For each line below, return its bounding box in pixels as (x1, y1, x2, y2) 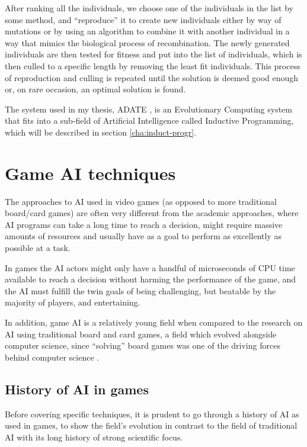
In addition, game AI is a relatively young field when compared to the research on (5, 316, 303, 328)
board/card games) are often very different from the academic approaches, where (5, 207, 299, 219)
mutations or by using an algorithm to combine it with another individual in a (5, 25, 290, 37)
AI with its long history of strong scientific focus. (5, 430, 183, 443)
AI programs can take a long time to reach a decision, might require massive (5, 218, 283, 230)
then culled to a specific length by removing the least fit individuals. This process (5, 59, 300, 72)
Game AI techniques (5, 160, 176, 185)
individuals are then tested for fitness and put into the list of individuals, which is (5, 48, 302, 60)
